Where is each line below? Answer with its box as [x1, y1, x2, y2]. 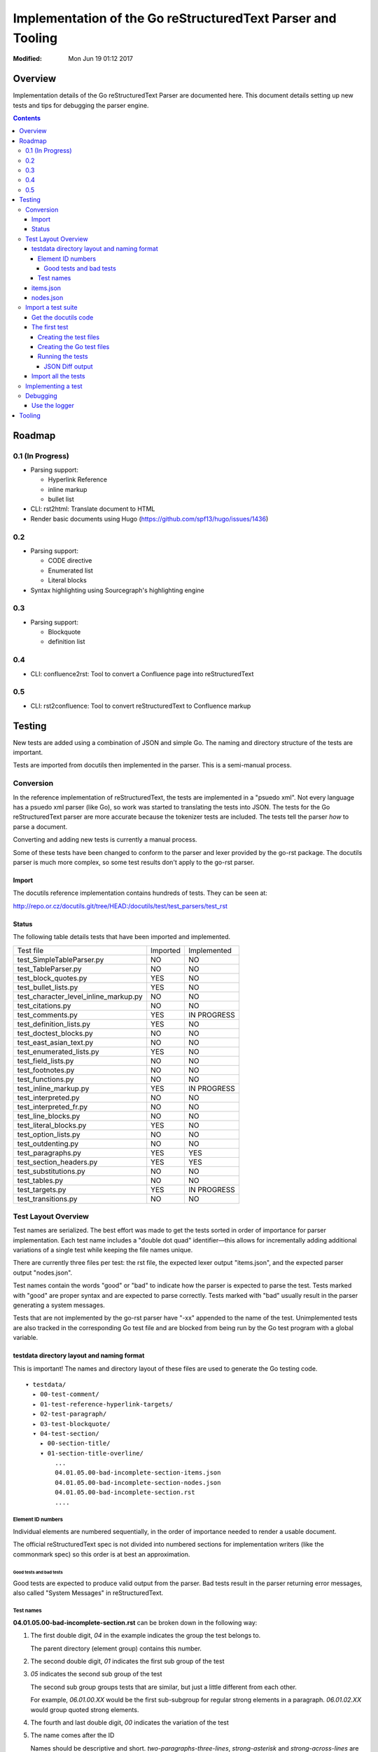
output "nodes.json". [13, 1268, 73, 1277]
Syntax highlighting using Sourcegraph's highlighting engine [30, 586, 204, 594]
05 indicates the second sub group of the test [30, 1670, 162, 1678]
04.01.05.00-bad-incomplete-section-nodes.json [55, 1479, 221, 1486]
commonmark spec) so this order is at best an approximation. [13, 1549, 190, 1559]
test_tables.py [17, 1175, 63, 1185]
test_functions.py [17, 1074, 74, 1084]
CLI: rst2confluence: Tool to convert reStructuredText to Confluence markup [30, 702, 251, 710]
